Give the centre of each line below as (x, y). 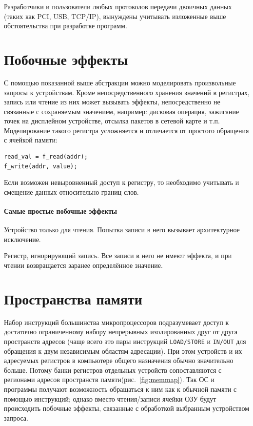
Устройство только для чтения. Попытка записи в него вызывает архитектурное (122, 230)
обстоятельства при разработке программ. (66, 26)
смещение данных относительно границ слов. (71, 192)
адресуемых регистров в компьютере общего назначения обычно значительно (119, 360)
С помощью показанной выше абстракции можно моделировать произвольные (120, 82)
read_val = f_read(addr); (46, 157)
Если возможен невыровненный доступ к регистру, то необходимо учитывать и (122, 182)
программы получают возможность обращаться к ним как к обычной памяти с (120, 389)
